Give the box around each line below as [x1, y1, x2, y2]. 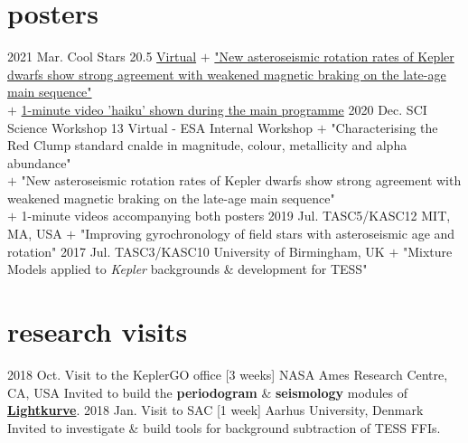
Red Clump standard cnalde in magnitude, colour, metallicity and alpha [7, 136, 407, 155]
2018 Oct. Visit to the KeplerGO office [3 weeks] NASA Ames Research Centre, [7, 364, 448, 383]
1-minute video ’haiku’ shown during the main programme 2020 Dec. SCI [21, 99, 427, 118]
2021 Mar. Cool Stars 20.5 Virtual [7, 47, 197, 66]
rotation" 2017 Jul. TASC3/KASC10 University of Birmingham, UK [7, 241, 385, 260]
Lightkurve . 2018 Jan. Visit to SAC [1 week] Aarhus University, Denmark [7, 401, 424, 419]
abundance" [7, 153, 71, 172]
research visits [7, 313, 188, 350]
